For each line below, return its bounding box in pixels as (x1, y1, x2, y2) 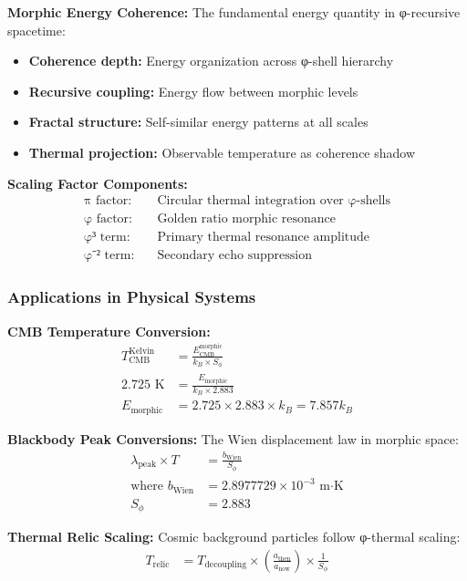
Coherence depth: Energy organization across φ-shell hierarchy (28, 51, 394, 70)
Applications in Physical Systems (7, 285, 256, 308)
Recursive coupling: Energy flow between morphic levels (28, 81, 358, 100)
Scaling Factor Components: (7, 173, 188, 192)
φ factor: (84, 213, 132, 226)
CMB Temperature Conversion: (7, 321, 211, 340)
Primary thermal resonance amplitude (157, 231, 370, 244)
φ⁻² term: (84, 249, 135, 263)
